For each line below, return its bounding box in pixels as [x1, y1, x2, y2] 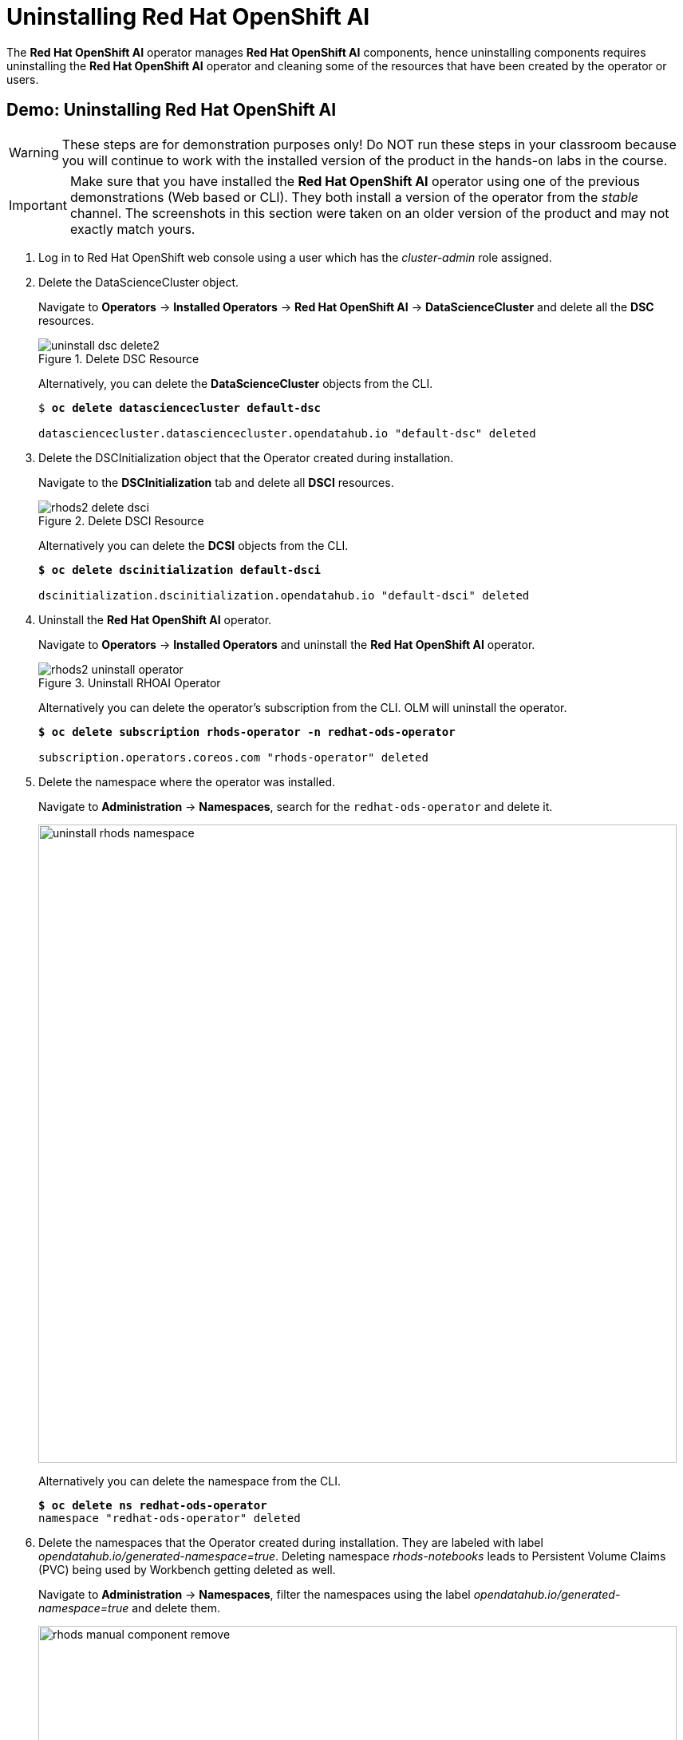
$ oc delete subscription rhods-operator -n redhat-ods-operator [38, 725, 456, 738]
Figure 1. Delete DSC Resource [38, 351, 199, 366]
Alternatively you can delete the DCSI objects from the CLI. [38, 538, 349, 552]
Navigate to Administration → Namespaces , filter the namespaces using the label [38, 1587, 471, 1601]
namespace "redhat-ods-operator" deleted [38, 1511, 301, 1524]
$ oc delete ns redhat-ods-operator [38, 1498, 267, 1512]
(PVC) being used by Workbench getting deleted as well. [38, 1562, 336, 1576]
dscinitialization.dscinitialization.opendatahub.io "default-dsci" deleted [38, 588, 530, 602]
